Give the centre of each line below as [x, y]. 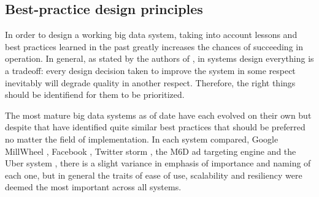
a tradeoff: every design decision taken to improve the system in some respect [150, 70]
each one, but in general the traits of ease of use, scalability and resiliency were [154, 175]
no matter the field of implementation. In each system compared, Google [142, 139]
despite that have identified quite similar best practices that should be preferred [155, 127]
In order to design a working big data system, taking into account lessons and [151, 35]
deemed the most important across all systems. [93, 187]
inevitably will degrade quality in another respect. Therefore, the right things [150, 82]
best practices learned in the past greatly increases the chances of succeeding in [154, 46]
